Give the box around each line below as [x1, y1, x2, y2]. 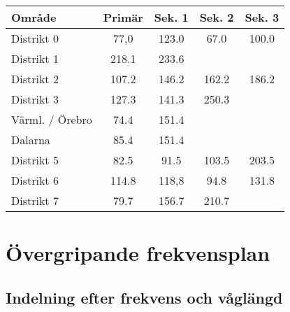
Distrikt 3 [11, 91, 59, 107]
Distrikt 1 [11, 50, 59, 66]
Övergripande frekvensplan [6, 239, 270, 267]
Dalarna [11, 132, 50, 148]
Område [11, 9, 57, 25]
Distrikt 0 [11, 30, 59, 46]
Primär [103, 9, 143, 25]
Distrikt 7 [11, 192, 59, 208]
